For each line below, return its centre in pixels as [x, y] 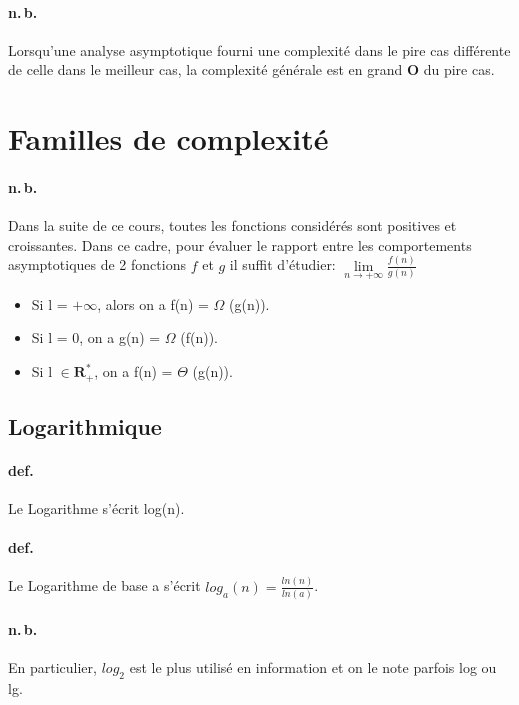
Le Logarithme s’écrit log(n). [96, 508]
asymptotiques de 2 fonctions [97, 264]
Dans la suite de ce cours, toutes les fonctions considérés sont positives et [232, 225]
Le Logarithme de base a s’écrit [104, 585]
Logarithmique [85, 425]
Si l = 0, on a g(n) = [96, 337]
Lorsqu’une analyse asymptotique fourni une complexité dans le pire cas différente [259, 49]
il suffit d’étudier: [282, 264]
